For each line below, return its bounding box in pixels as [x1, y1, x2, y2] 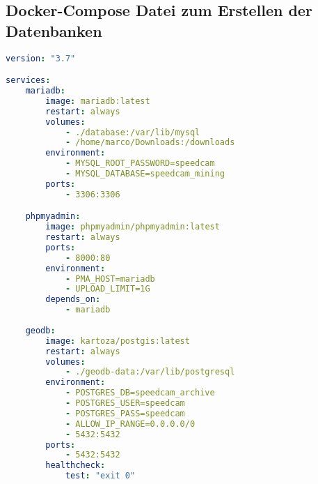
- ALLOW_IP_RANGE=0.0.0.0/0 [65, 418, 196, 429]
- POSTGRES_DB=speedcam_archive [65, 388, 215, 398]
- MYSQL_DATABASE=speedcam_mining [65, 169, 225, 179]
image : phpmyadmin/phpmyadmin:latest [45, 222, 220, 232]
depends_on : [45, 294, 101, 305]
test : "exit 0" [65, 471, 136, 481]
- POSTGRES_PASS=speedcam [65, 408, 185, 418]
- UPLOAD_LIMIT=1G [65, 284, 150, 294]
